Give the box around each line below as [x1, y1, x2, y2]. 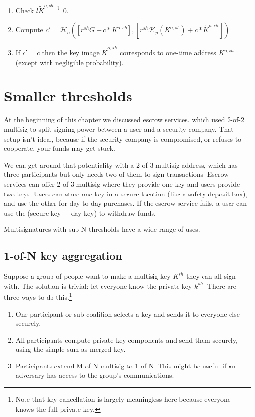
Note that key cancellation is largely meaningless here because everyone [15, 394, 231, 404]
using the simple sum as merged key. [15, 344, 126, 354]
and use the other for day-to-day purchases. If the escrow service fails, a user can [4, 198, 247, 208]
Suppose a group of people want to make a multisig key [4, 271, 171, 281]
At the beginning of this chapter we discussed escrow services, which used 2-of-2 [4, 114, 244, 124]
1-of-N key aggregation [4, 248, 122, 263]
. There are [203, 280, 237, 291]
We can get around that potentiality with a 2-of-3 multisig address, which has [4, 159, 238, 170]
